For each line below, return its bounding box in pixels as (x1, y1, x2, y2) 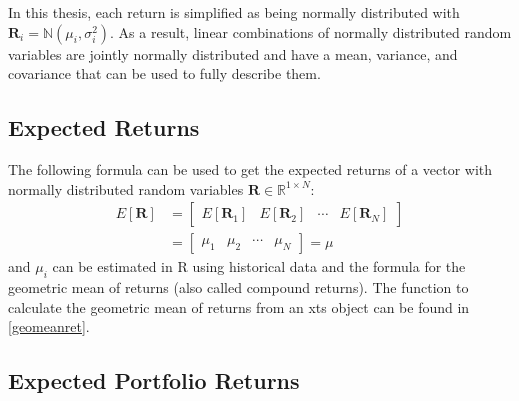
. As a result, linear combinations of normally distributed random (110, 21, 512, 42)
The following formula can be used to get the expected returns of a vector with (8, 158, 493, 179)
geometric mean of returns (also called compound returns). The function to (8, 277, 469, 298)
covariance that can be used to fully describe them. (8, 63, 321, 84)
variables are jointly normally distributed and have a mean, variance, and (8, 43, 458, 64)
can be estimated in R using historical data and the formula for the (52, 256, 466, 277)
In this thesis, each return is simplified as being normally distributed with (8, 2, 460, 22)
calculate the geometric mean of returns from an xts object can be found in (8, 296, 470, 317)
